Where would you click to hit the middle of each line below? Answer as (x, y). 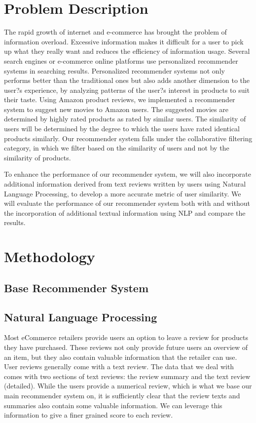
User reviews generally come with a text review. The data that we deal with (119, 366)
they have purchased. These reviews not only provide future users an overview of (126, 347)
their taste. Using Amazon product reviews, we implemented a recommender (120, 99)
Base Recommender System (76, 288)
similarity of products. (37, 157)
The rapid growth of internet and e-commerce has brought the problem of (115, 32)
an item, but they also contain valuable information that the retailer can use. (121, 357)
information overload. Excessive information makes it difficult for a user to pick (124, 41)
